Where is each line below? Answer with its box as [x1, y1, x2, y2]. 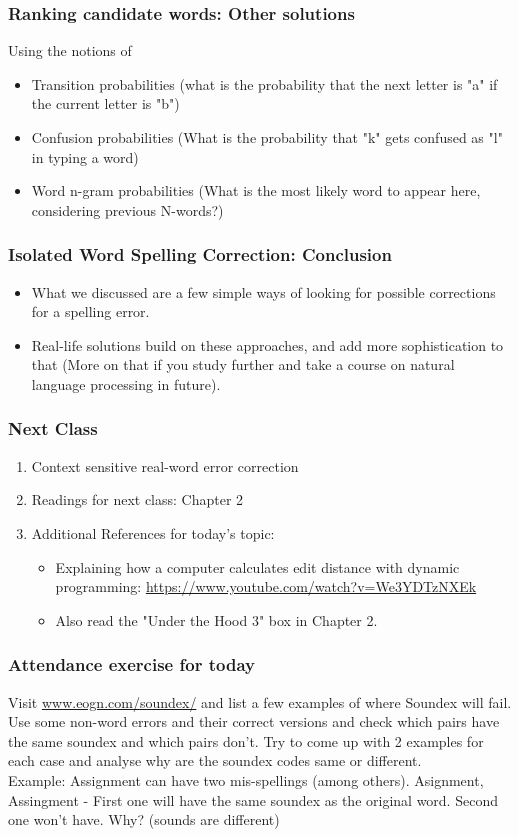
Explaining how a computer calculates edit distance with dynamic [55, 556, 460, 577]
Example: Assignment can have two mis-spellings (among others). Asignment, [8, 769, 484, 790]
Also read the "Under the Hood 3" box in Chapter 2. [55, 609, 378, 630]
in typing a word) [31, 146, 139, 167]
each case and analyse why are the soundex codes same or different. [8, 750, 422, 771]
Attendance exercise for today [8, 652, 255, 677]
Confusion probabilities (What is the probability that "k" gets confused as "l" [31, 127, 503, 147]
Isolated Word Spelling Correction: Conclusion [8, 242, 392, 267]
